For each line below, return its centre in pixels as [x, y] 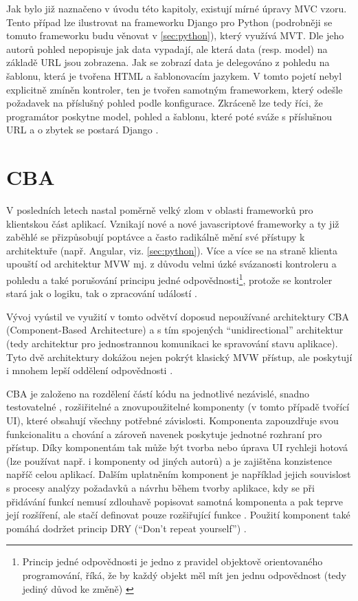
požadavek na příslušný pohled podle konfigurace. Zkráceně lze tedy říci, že [165, 103]
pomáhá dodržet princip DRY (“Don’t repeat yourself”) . [126, 528]
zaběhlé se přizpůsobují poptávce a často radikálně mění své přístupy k [156, 237]
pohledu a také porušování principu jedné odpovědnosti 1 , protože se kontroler [169, 279]
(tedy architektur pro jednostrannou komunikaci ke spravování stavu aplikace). [172, 343]
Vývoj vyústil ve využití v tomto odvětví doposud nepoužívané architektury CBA [178, 316]
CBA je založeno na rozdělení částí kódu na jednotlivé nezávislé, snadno [158, 393]
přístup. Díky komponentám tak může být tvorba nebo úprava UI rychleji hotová [177, 447]
